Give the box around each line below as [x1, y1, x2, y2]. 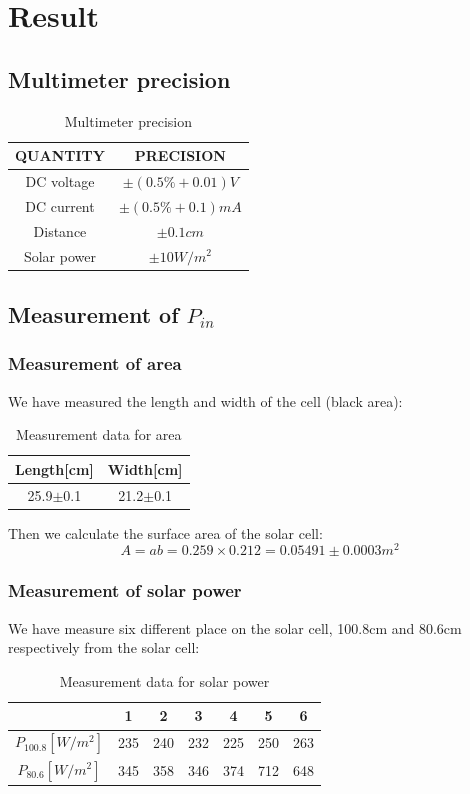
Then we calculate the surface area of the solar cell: [8, 522, 323, 543]
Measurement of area [8, 351, 182, 376]
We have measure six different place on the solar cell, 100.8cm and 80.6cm [8, 617, 462, 638]
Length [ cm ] [15, 458, 94, 479]
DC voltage [25, 171, 95, 192]
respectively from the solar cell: [8, 637, 200, 658]
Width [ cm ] [107, 458, 183, 479]
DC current [25, 195, 95, 216]
